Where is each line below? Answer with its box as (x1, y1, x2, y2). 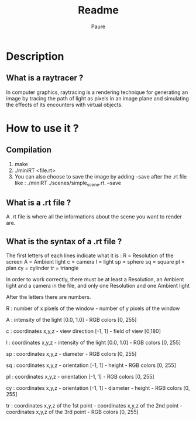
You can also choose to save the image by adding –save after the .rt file (14, 173, 187, 180)
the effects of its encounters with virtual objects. (6, 101, 123, 108)
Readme (78, 4, 119, 17)
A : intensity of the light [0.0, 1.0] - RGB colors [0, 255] (6, 316, 137, 324)
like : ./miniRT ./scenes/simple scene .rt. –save (14, 179, 122, 188)
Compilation (6, 145, 51, 155)
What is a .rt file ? (6, 197, 71, 207)
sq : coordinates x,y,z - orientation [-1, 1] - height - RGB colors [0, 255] (6, 362, 177, 369)
